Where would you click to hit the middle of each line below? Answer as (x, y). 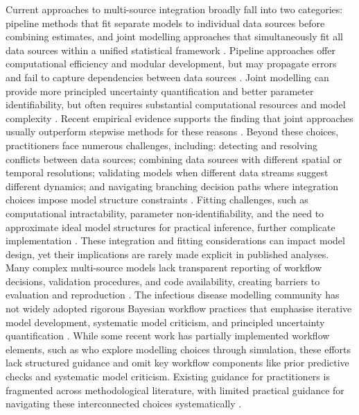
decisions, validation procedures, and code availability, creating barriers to (163, 281)
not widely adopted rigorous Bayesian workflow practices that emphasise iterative (179, 308)
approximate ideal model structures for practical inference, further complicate (170, 227)
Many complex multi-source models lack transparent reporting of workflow (164, 268)
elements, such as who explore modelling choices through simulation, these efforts (178, 349)
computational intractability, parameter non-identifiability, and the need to (165, 213)
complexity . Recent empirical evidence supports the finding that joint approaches (179, 118)
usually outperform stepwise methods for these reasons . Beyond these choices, (172, 132)
